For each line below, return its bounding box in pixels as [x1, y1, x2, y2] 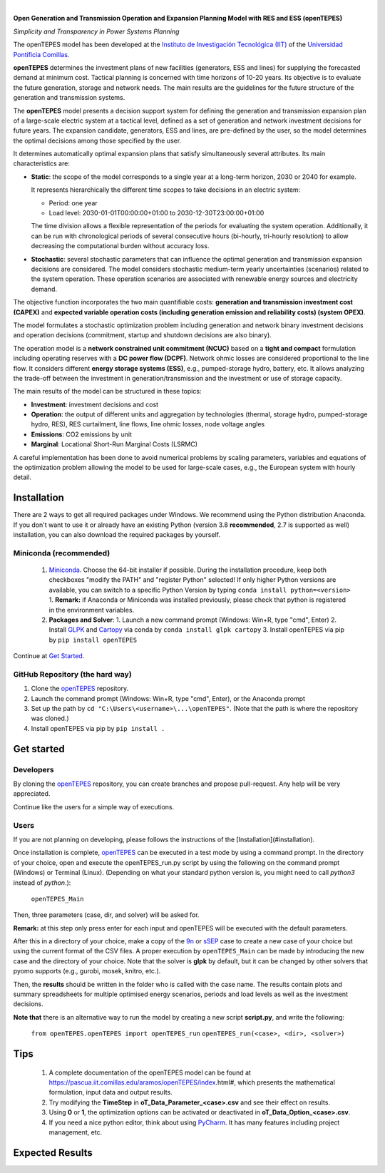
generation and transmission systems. [13, 93, 125, 102]
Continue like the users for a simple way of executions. [13, 802, 175, 811]
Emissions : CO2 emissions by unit [31, 430, 132, 439]
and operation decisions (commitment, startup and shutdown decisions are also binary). [13, 331, 272, 339]
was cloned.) [31, 714, 69, 723]
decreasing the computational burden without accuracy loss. [31, 242, 210, 250]
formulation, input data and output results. [48, 1088, 173, 1097]
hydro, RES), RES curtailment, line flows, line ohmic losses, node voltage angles [31, 420, 265, 429]
